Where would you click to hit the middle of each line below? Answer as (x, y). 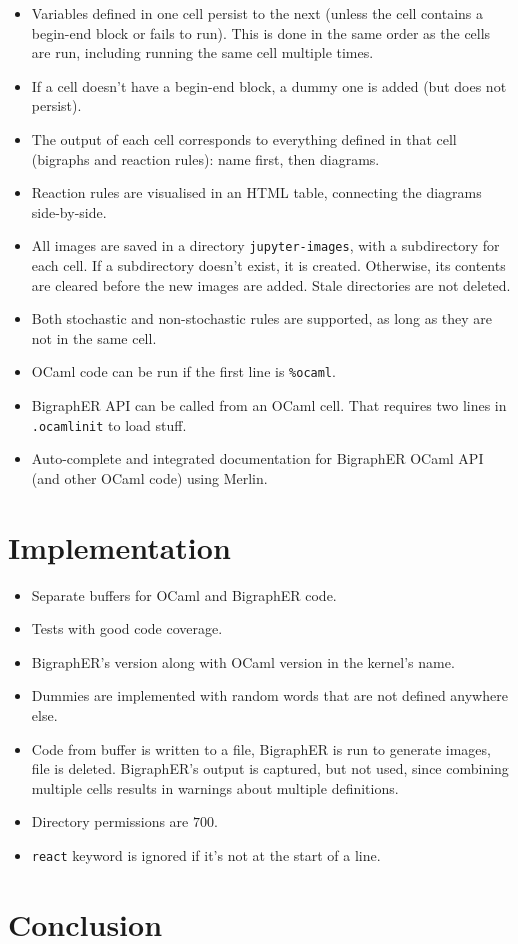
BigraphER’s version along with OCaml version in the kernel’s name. (243, 661)
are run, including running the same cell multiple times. (202, 52)
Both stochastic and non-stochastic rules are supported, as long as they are (262, 318)
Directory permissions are (110, 821)
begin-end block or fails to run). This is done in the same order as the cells (261, 32)
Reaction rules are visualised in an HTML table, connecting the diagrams (256, 192)
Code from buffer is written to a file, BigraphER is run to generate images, (261, 748)
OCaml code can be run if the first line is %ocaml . (183, 371)
